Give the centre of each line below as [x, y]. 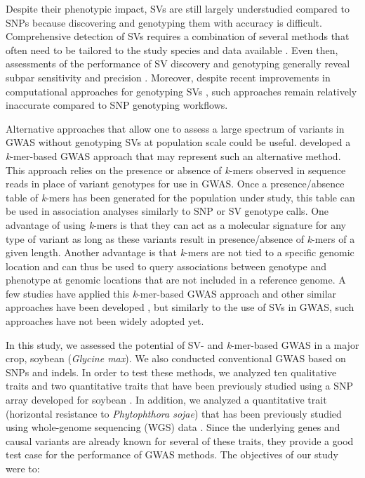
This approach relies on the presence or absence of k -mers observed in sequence [176, 170]
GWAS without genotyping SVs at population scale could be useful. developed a [178, 142]
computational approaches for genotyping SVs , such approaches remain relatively [181, 91]
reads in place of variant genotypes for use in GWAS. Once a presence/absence [175, 184]
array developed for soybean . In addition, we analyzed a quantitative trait [166, 400]
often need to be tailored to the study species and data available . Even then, [172, 49]
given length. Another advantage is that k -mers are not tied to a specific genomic [180, 252]
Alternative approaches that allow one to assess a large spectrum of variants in [175, 128]
